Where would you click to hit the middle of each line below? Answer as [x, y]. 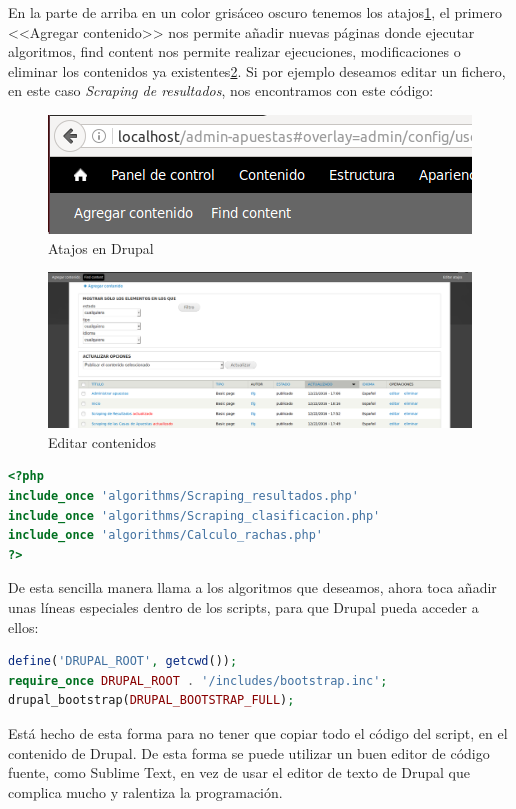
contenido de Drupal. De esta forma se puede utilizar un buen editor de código [249, 752]
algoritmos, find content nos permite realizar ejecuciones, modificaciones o [234, 51]
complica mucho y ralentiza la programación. [145, 791]
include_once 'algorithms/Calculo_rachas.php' [165, 535]
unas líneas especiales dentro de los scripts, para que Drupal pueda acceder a [243, 607]
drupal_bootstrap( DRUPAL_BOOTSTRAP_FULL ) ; [151, 700]
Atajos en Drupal [101, 247]
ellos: [23, 626]
